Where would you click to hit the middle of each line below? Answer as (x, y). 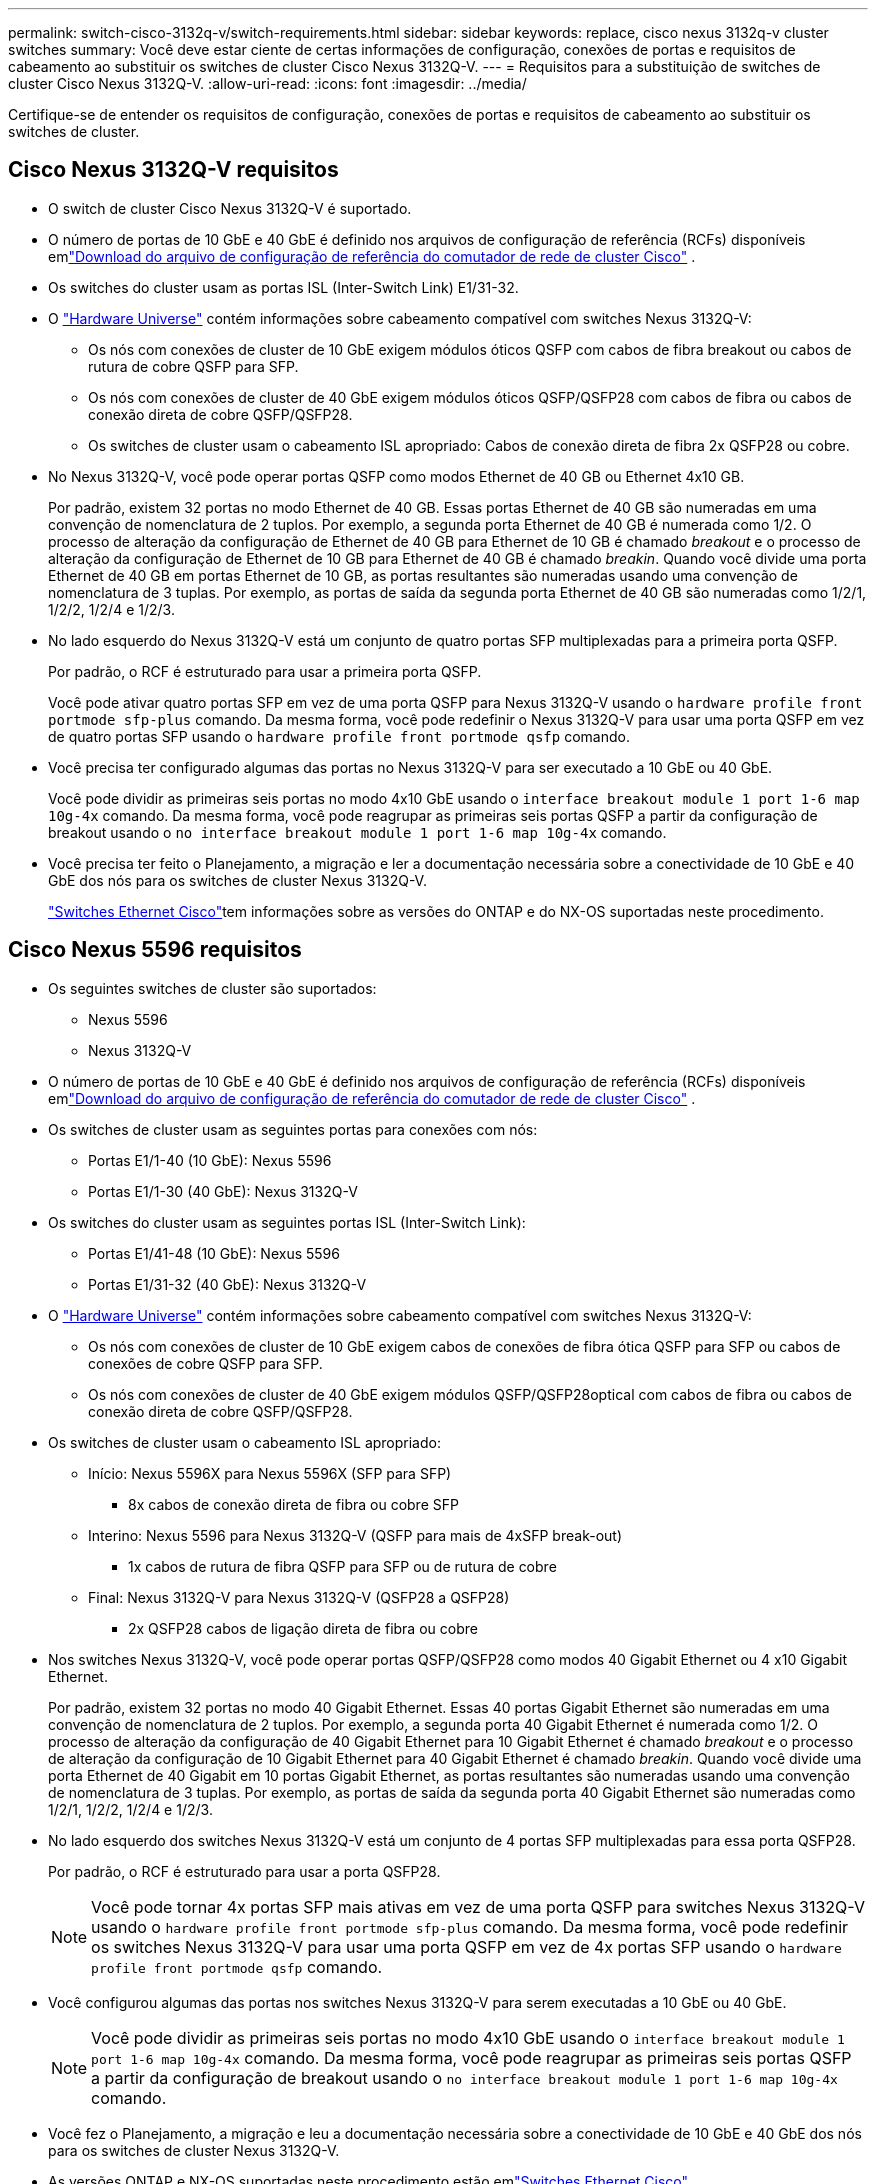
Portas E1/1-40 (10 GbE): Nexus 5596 (210, 1160)
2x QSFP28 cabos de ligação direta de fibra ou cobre (303, 1628)
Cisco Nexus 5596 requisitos (155, 950)
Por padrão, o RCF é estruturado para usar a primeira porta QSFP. (265, 671)
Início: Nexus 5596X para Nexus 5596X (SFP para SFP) (270, 1473)
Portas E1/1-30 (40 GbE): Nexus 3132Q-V (223, 1191)
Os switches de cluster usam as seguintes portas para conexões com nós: (293, 1129)
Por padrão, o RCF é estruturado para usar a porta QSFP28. (244, 1871)
